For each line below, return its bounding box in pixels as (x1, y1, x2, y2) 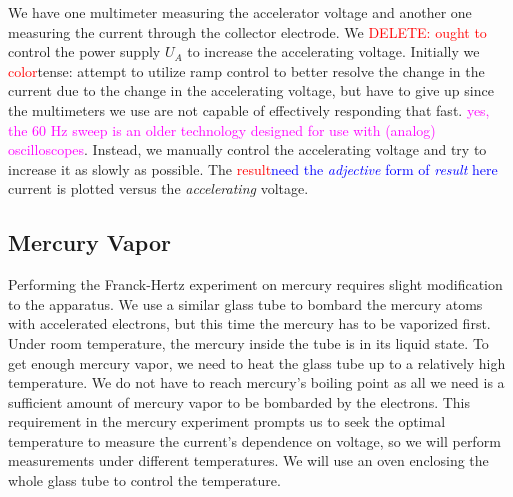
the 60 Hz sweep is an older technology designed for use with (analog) (8, 119, 436, 140)
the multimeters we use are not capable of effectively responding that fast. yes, (8, 99, 490, 120)
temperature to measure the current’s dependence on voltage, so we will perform (8, 430, 501, 451)
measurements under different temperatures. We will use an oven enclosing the (8, 450, 489, 471)
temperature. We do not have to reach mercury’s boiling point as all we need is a (8, 372, 505, 393)
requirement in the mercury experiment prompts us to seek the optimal (8, 411, 446, 432)
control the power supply (8, 41, 161, 62)
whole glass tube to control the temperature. (8, 470, 281, 491)
